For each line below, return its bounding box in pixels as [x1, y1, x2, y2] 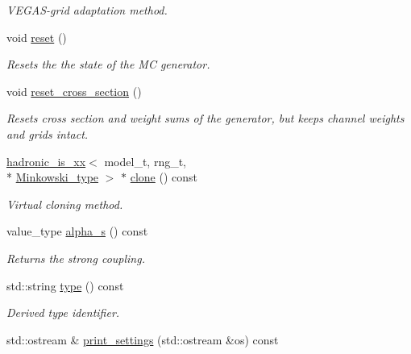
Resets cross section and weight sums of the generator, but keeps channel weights [6, 110, 405, 127]
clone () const [130, 169, 198, 185]
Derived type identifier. [6, 304, 120, 321]
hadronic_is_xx [6, 152, 86, 169]
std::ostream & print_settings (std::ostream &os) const [6, 331, 279, 348]
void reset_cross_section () [6, 82, 142, 99]
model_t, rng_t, [104, 152, 187, 169]
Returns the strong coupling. [6, 249, 145, 266]
